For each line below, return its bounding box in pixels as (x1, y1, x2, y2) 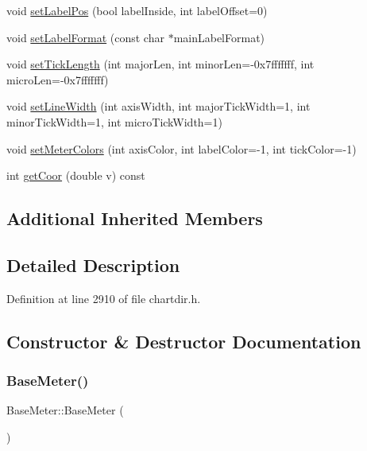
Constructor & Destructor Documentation (6, 329, 361, 353)
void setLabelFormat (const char (6, 29, 164, 45)
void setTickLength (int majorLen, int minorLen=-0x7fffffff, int (6, 56, 315, 72)
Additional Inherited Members (6, 206, 263, 231)
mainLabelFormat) (173, 29, 265, 45)
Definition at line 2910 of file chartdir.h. (6, 290, 201, 306)
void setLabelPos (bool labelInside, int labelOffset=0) (6, 2, 268, 18)
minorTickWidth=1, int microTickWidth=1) (6, 113, 222, 130)
